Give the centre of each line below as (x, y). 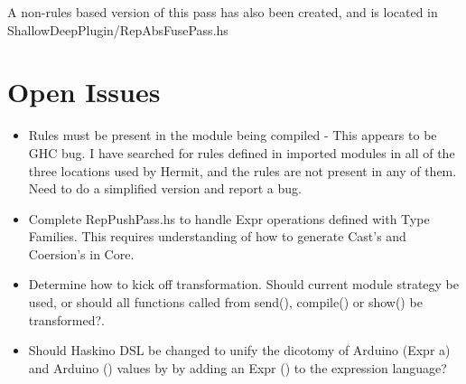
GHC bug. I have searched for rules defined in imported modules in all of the (242, 152)
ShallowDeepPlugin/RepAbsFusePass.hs (118, 29)
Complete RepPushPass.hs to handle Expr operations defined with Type (229, 218)
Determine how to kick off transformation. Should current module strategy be (244, 284)
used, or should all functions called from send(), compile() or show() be (225, 302)
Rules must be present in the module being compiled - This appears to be (233, 135)
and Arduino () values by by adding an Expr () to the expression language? (238, 367)
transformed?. (66, 319)
